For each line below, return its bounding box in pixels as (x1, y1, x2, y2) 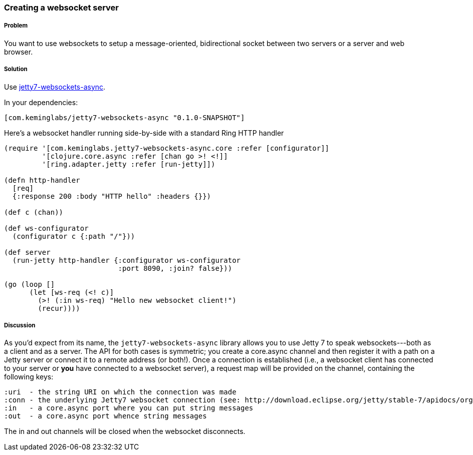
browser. (4, 47, 33, 56)
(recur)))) (38, 304, 80, 312)
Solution (4, 66, 28, 73)
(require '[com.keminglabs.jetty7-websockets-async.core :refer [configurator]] (4, 144, 330, 152)
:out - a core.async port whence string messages (4, 412, 207, 420)
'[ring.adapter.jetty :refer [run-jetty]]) (42, 160, 215, 168)
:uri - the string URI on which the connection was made (4, 388, 237, 396)
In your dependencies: (4, 98, 78, 107)
